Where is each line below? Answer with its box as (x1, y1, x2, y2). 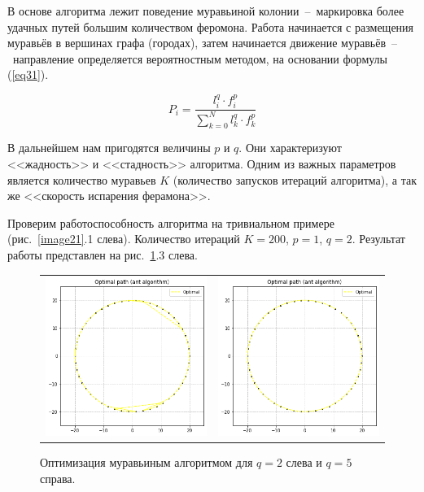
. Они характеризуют (238, 139, 342, 156)
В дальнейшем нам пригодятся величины (7, 139, 211, 156)
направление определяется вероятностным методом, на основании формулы (12, 50, 388, 67)
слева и (286, 454, 322, 471)
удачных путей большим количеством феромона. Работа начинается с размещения (7, 18, 414, 35)
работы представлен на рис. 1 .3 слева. (7, 246, 198, 263)
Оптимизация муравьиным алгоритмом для (40, 454, 253, 471)
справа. (40, 469, 76, 486)
